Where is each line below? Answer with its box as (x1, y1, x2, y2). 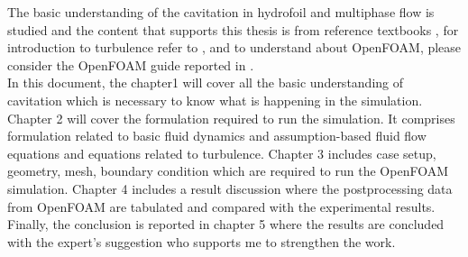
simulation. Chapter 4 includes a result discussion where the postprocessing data (7, 179, 453, 197)
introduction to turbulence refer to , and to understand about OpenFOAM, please (7, 38, 462, 57)
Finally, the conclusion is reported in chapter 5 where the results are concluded (7, 215, 445, 234)
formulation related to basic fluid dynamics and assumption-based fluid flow (7, 126, 427, 145)
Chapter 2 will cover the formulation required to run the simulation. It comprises (7, 108, 455, 127)
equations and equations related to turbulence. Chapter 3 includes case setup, (7, 143, 436, 162)
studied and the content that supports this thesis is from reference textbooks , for (7, 20, 459, 39)
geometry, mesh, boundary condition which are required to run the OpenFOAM (7, 161, 449, 180)
